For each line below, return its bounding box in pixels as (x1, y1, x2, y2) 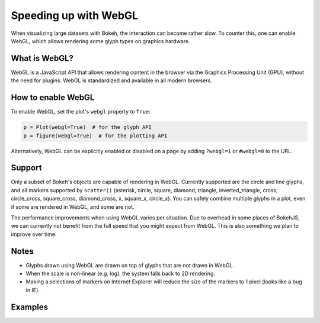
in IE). (25, 286, 40, 293)
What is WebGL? (11, 53, 74, 63)
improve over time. (11, 231, 57, 238)
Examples (11, 302, 49, 312)
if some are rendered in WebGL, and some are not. (11, 203, 135, 210)
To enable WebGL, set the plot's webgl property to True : (11, 108, 151, 115)
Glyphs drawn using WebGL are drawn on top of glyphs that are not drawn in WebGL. (25, 261, 234, 269)
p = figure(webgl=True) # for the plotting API (23, 132, 168, 139)
